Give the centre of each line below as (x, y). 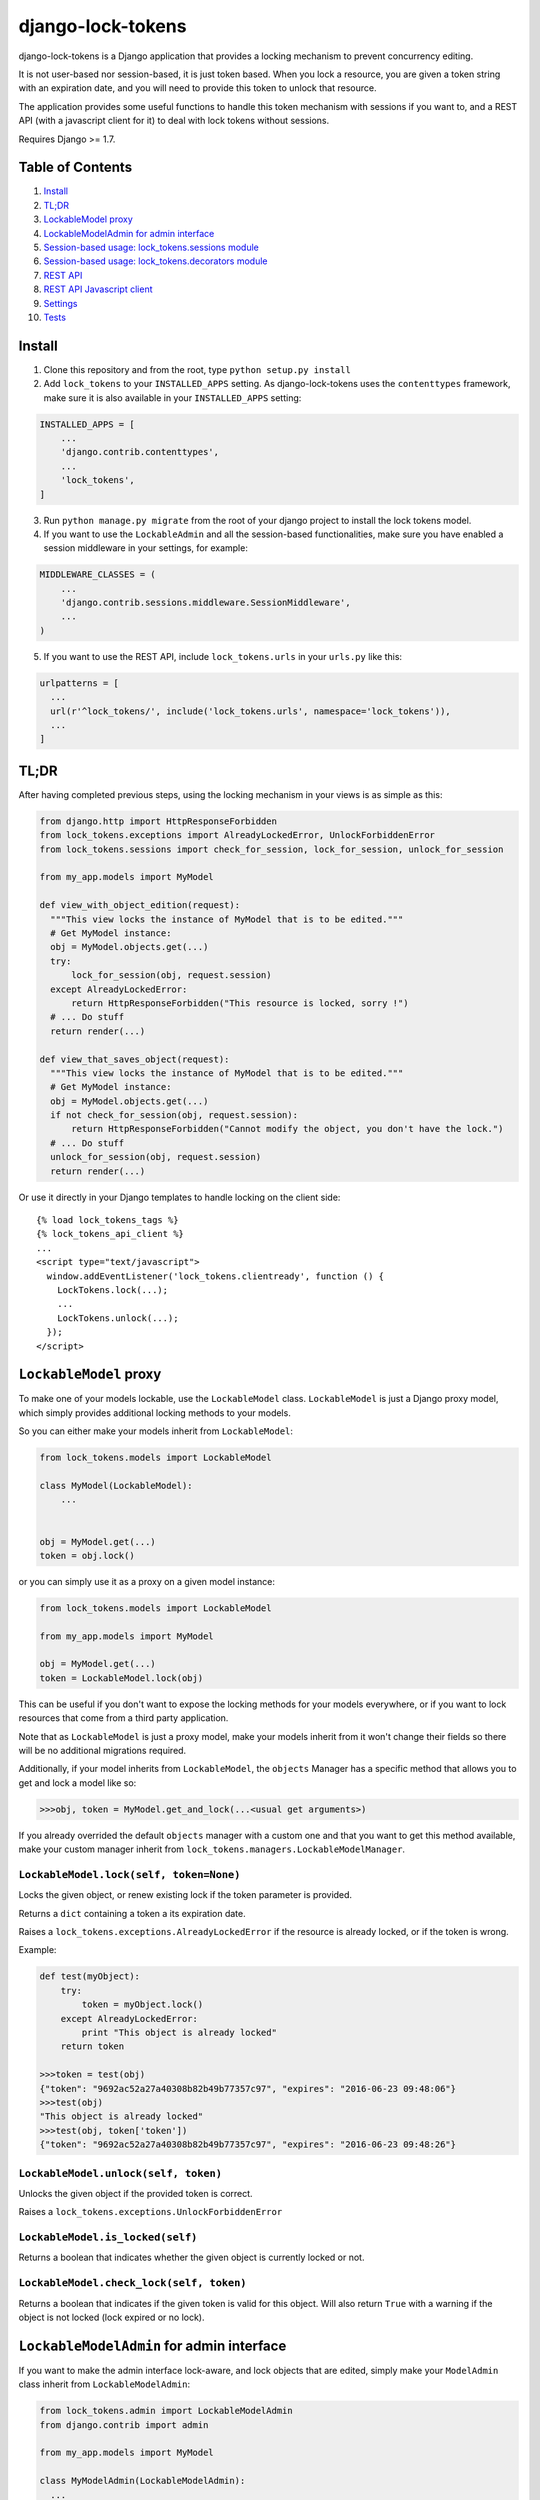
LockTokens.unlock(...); (117, 1318)
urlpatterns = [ (79, 683)
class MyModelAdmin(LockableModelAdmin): (142, 2481)
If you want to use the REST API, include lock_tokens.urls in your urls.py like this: (223, 656)
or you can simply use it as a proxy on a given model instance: (146, 1581)
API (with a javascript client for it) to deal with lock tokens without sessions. (174, 121)
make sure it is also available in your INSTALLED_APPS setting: (172, 397)
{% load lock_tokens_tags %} (107, 1220)
